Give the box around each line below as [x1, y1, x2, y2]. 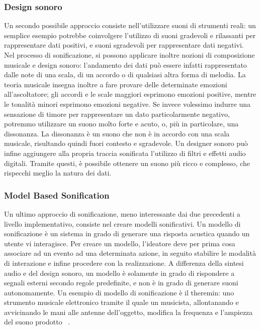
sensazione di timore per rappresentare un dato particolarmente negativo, [4, 108, 230, 119]
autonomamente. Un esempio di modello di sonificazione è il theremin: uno [4, 287, 234, 297]
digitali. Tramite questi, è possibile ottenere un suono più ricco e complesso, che [4, 157, 250, 168]
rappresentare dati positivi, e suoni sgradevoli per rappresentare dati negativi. [4, 40, 244, 50]
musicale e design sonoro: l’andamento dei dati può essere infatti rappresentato [4, 59, 247, 70]
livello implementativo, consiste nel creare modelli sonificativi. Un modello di [4, 218, 241, 229]
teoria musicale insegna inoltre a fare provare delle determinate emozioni [4, 79, 227, 89]
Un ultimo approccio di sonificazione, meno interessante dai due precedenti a [4, 208, 240, 219]
